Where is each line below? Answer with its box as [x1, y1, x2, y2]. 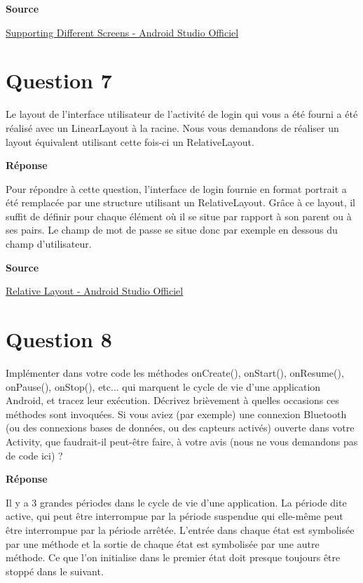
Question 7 [6, 66, 112, 95]
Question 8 [6, 325, 112, 354]
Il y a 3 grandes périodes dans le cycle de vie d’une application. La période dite [6, 495, 347, 509]
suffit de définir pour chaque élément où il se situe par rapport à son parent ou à [6, 208, 352, 223]
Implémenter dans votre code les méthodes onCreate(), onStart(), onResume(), [6, 365, 344, 380]
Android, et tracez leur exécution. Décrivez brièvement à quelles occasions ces [6, 393, 339, 408]
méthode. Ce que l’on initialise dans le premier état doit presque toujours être [6, 550, 341, 565]
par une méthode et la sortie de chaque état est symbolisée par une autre [6, 536, 320, 551]
